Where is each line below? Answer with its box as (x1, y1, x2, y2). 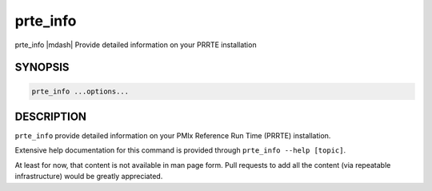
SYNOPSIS (14, 61, 70, 74)
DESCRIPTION (14, 109, 87, 123)
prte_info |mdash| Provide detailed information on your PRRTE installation (14, 40, 257, 50)
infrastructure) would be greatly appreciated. (14, 172, 163, 181)
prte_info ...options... (31, 86, 130, 96)
